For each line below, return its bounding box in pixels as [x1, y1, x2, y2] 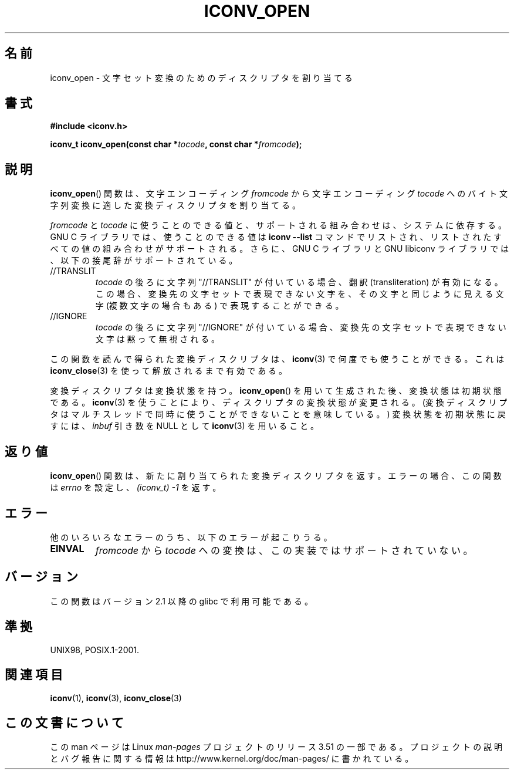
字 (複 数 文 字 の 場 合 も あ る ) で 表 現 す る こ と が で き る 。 [95, 300, 344, 311]
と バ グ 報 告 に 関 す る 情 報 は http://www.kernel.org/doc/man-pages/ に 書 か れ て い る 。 [50, 753, 414, 764]
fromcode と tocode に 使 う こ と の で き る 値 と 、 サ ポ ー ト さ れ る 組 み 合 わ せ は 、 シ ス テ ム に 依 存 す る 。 [50, 220, 506, 231]
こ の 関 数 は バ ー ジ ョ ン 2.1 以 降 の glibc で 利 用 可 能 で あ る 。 [50, 596, 313, 606]
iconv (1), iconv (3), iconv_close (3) [50, 692, 182, 703]
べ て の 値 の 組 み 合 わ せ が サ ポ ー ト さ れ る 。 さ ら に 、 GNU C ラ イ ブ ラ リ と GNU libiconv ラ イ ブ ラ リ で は [50, 244, 509, 254]
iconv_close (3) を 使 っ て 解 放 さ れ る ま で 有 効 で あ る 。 [50, 366, 288, 376]
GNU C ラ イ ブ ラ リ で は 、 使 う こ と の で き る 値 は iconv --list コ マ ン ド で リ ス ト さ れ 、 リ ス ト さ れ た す [50, 232, 502, 242]
